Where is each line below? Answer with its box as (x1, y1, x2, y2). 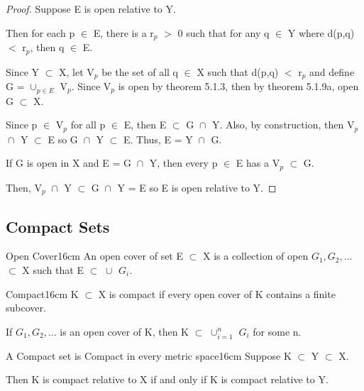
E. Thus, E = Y (123, 131, 193, 146)
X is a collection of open (203, 248, 309, 263)
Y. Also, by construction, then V (211, 117, 355, 132)
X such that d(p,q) (197, 64, 279, 79)
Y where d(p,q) (287, 25, 355, 40)
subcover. (6, 300, 46, 315)
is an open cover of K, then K (60, 324, 189, 338)
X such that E (22, 263, 84, 277)
